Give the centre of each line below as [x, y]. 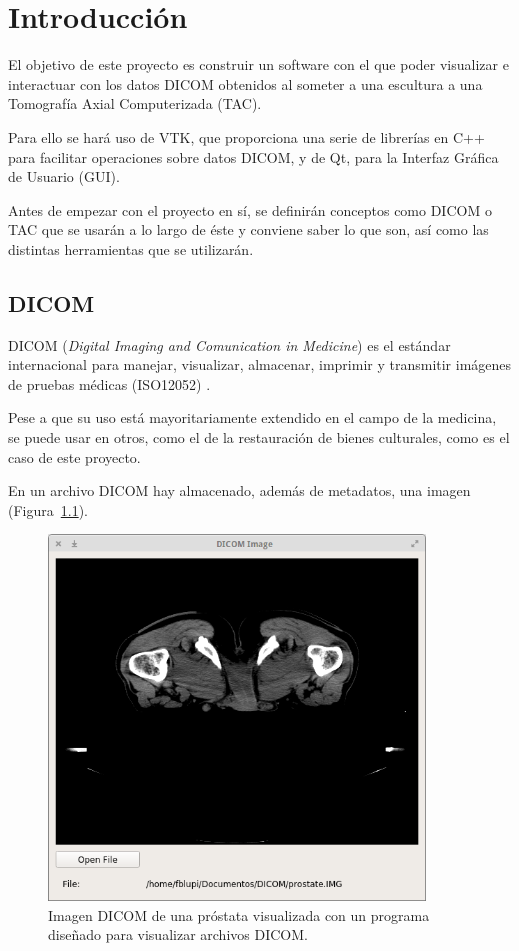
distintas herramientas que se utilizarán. [131, 248]
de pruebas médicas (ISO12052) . [109, 383]
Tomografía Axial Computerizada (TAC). [135, 103]
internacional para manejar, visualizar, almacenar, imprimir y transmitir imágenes [260, 364]
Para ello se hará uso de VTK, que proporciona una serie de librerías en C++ [246, 136]
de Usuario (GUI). [64, 176]
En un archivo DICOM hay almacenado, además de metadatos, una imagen [239, 490]
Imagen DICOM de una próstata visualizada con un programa [239, 914]
